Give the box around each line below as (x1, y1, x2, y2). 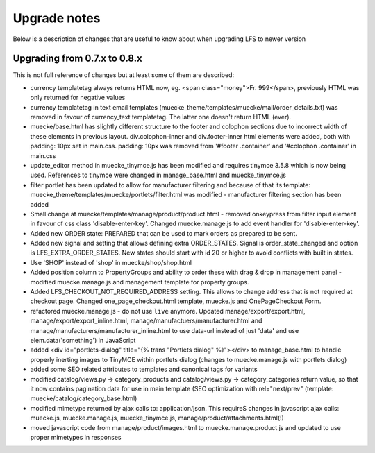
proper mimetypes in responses (30, 433, 122, 441)
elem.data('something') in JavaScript (30, 336, 136, 344)
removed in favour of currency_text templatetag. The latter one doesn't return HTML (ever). (30, 113, 292, 121)
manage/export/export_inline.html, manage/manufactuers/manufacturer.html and (30, 316, 262, 325)
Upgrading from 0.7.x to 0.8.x (12, 53, 142, 65)
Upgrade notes (12, 10, 101, 26)
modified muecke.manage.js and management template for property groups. (30, 277, 249, 286)
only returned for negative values (30, 94, 126, 102)
